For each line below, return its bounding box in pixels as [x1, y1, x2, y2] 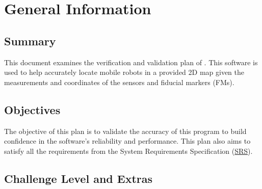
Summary [4, 33, 56, 48]
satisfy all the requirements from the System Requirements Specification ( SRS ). [4, 145, 253, 156]
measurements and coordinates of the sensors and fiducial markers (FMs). [4, 76, 234, 87]
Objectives [4, 101, 61, 117]
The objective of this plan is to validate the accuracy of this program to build [4, 125, 247, 136]
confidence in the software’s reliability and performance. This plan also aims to [4, 136, 251, 146]
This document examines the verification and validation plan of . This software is [4, 57, 258, 67]
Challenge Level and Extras [4, 170, 153, 186]
